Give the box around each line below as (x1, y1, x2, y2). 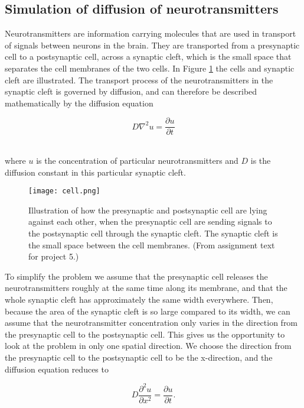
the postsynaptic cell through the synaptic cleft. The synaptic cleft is (28, 227, 278, 239)
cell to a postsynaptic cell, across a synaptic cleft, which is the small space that (5, 50, 292, 63)
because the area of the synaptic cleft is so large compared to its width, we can (5, 305, 290, 317)
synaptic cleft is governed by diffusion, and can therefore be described (5, 85, 257, 98)
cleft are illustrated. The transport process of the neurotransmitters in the (5, 73, 273, 86)
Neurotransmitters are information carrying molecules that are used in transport (5, 27, 296, 40)
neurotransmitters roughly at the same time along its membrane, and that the (5, 281, 287, 294)
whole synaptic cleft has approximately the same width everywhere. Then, (5, 293, 273, 306)
